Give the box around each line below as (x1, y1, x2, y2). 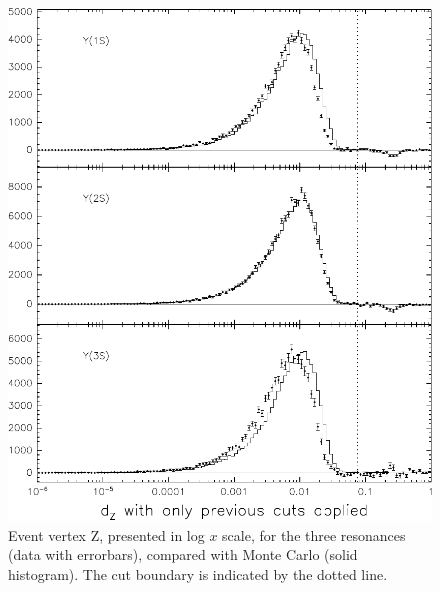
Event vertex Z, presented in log (8, 524, 205, 545)
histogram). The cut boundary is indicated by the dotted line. (8, 563, 388, 584)
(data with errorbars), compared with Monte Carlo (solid (8, 544, 358, 565)
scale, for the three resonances (222, 524, 406, 545)
